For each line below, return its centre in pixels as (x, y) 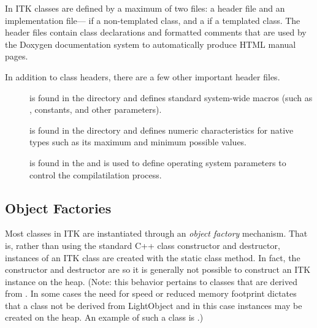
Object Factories (58, 208)
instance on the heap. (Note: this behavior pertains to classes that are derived (151, 281)
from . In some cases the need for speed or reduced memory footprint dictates (151, 293)
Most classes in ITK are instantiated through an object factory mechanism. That (156, 233)
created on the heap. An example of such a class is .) (104, 317)
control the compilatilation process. (96, 174)
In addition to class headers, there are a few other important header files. (143, 76)
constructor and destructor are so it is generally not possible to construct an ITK (158, 269)
